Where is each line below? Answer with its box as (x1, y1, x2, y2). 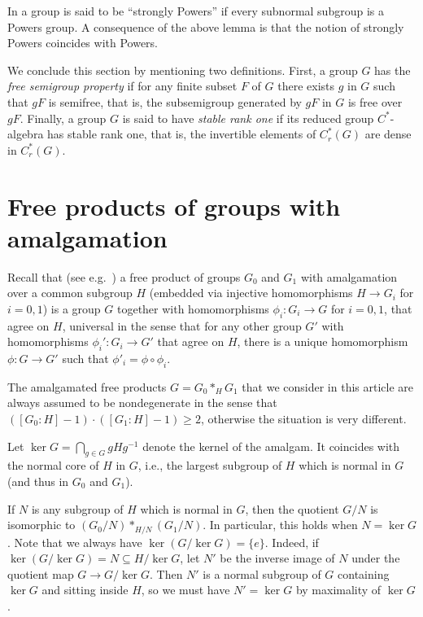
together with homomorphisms (116, 300, 269, 317)
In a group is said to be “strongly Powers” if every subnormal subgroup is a (7, 2, 384, 19)
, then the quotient (245, 500, 339, 517)
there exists (277, 77, 334, 94)
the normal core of (7, 457, 99, 474)
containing (338, 565, 390, 582)
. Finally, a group (20, 109, 107, 126)
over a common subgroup (7, 284, 133, 301)
